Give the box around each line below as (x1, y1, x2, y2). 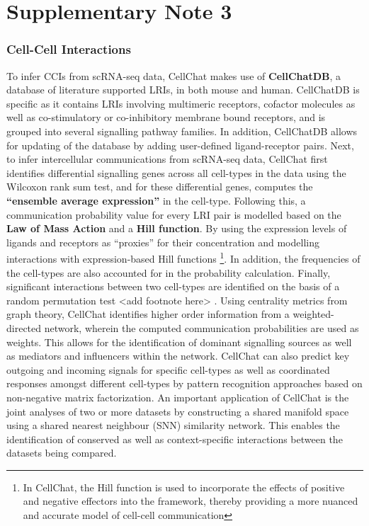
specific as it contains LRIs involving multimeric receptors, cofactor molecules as (6, 96, 356, 110)
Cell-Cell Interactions (6, 40, 131, 58)
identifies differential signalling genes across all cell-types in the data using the (6, 165, 346, 180)
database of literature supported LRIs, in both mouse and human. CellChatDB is (6, 82, 360, 97)
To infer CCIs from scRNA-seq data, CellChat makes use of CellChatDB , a (6, 68, 341, 83)
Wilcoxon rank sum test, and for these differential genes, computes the (6, 179, 313, 194)
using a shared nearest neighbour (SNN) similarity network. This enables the (6, 418, 340, 433)
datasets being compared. (6, 445, 117, 460)
